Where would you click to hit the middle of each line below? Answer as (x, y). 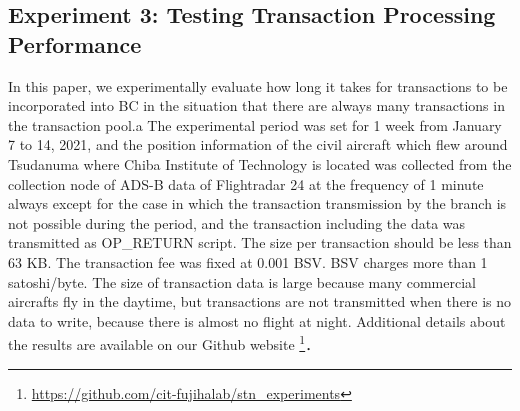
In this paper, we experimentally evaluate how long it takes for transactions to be (258, 85)
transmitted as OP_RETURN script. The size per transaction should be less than (260, 242)
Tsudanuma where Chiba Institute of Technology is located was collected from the (260, 163)
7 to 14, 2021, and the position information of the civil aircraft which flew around (258, 144)
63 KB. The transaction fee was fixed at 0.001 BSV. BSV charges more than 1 (248, 261)
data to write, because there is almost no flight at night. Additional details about (257, 320)
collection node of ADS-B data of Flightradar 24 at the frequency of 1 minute (246, 183)
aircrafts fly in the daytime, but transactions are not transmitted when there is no (260, 301)
